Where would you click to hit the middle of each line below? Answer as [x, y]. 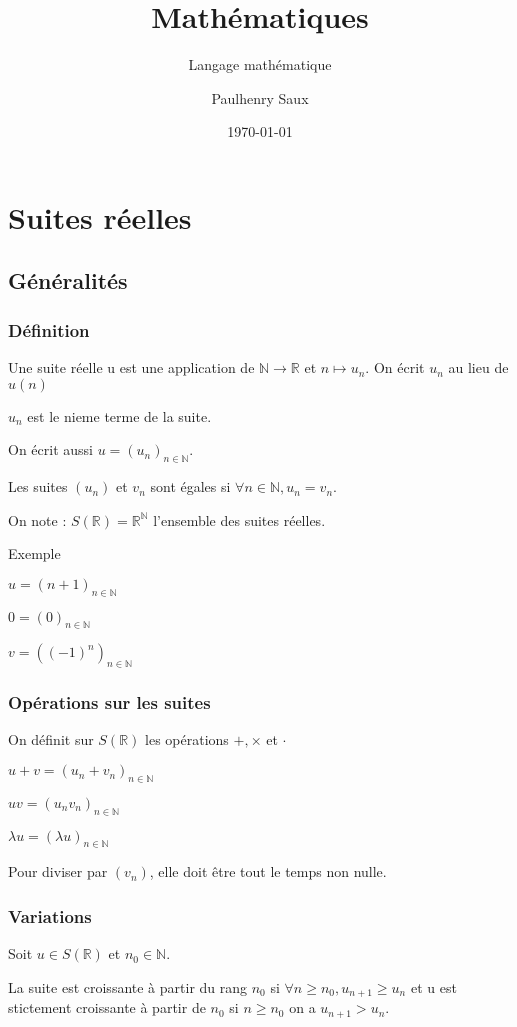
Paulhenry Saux [260, 97]
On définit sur [51, 739]
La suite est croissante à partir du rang [128, 986]
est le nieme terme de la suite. [119, 415]
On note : [37, 519]
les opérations [187, 739]
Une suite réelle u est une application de [131, 367]
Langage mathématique [260, 64]
